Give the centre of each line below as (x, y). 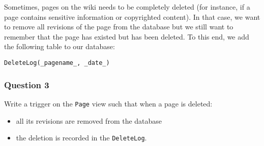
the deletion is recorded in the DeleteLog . (81, 138)
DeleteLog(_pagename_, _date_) (57, 63)
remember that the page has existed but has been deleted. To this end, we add (127, 36)
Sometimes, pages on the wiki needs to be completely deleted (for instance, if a (127, 7)
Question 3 (27, 84)
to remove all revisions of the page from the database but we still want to (119, 27)
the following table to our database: (60, 46)
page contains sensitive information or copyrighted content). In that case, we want (132, 16)
